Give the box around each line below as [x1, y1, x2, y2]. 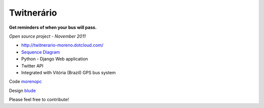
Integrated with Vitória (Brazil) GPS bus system [21, 69, 116, 75]
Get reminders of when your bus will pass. [9, 24, 97, 30]
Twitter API [21, 63, 44, 68]
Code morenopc [9, 79, 42, 85]
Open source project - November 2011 [9, 33, 86, 39]
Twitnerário [9, 7, 57, 18]
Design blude [9, 87, 36, 93]
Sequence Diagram [21, 49, 60, 55]
